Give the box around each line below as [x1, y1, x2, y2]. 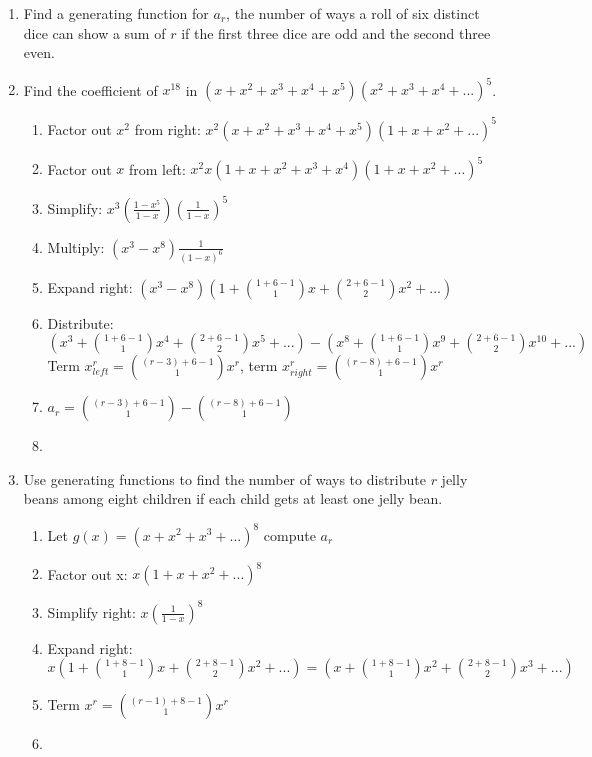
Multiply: [47, 236, 105, 257]
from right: [134, 118, 201, 139]
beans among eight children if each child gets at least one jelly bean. [23, 488, 443, 509]
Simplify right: [47, 601, 136, 622]
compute [263, 524, 316, 545]
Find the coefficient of [23, 79, 158, 100]
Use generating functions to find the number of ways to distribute [23, 468, 426, 489]
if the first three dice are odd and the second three [181, 22, 491, 43]
